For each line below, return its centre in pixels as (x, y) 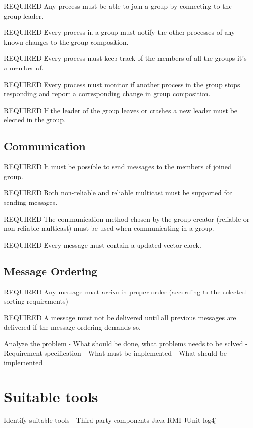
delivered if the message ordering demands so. (73, 327)
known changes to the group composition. (66, 41)
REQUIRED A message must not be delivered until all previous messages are (120, 317)
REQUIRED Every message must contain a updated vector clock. (103, 244)
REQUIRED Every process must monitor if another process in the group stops (122, 84)
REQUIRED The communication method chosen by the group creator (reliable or (127, 218)
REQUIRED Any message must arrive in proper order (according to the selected (125, 291)
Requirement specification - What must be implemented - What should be (115, 353)
